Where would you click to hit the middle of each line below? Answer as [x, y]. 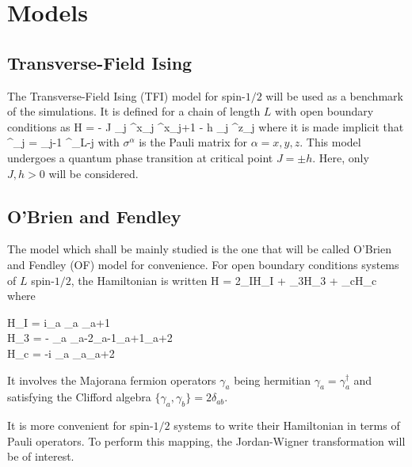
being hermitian [273, 380]
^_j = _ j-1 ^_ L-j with [63, 142]
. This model [330, 142]
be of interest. [41, 456]
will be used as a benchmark [334, 95]
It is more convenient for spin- [80, 425]
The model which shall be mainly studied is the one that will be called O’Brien [200, 249]
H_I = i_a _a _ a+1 [59, 322]
